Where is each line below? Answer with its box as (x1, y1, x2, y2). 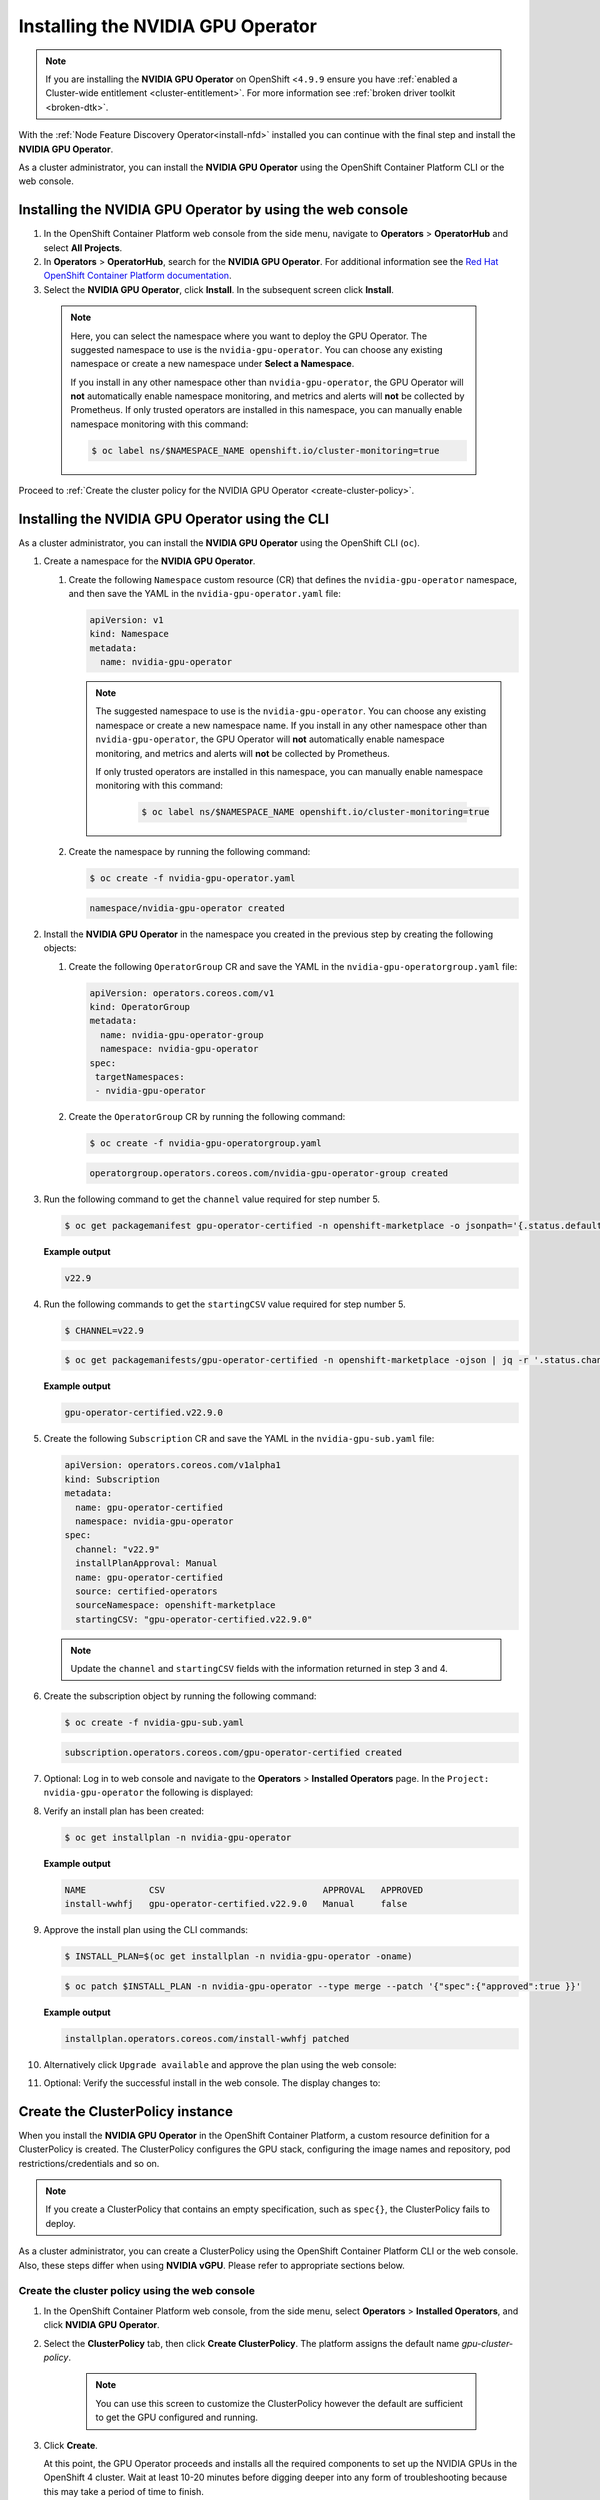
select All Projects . (43, 241, 123, 254)
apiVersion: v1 (89, 614, 164, 625)
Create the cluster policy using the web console (18, 2284, 255, 2298)
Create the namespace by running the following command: (68, 846, 311, 858)
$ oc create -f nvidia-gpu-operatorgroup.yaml (89, 1138, 322, 1149)
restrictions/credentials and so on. (18, 2157, 160, 2169)
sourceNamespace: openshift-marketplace (75, 1600, 276, 1611)
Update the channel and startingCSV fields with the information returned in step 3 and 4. (70, 1663, 449, 1675)
